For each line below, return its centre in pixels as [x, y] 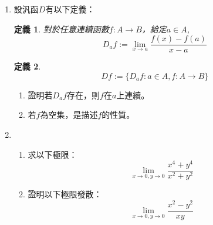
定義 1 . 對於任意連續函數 [61, 29]
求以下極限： [53, 154]
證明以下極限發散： [65, 194]
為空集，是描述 [69, 115]
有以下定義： [70, 9]
